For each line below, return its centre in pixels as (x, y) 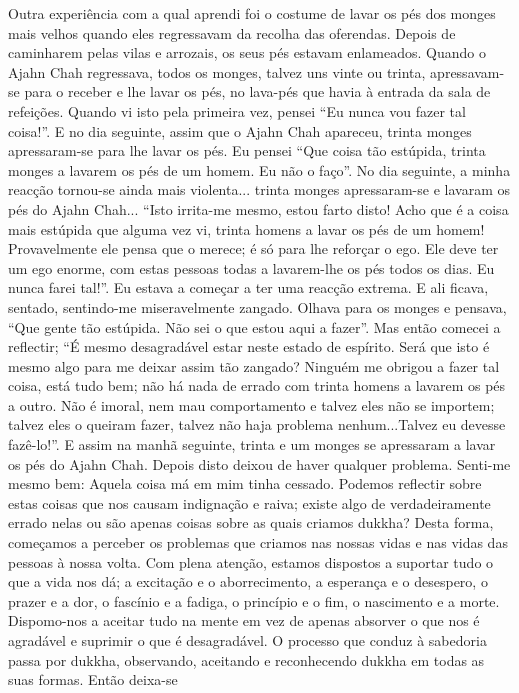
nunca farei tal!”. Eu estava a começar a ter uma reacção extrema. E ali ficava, (248, 287)
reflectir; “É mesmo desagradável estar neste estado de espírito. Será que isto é (249, 346)
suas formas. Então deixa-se (93, 679)
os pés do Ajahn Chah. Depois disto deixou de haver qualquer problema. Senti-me (259, 463)
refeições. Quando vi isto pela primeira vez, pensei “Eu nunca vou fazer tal (237, 110)
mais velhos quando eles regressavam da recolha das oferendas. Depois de (232, 32)
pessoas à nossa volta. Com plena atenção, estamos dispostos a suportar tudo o (251, 561)
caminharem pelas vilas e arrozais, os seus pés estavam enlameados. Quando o (247, 52)
